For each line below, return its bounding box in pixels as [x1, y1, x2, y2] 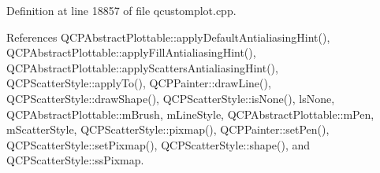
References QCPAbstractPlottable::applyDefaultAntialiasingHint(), [6, 28, 330, 45]
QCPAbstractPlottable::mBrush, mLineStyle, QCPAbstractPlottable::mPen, [6, 105, 374, 122]
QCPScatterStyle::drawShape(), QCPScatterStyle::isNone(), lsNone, [6, 90, 335, 106]
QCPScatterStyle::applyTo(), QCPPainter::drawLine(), [6, 75, 271, 91]
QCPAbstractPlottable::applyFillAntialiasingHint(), [6, 44, 256, 61]
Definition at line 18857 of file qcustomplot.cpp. [6, 2, 237, 18]
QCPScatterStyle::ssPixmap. [6, 152, 144, 168]
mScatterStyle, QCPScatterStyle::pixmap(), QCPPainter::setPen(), [6, 121, 330, 138]
